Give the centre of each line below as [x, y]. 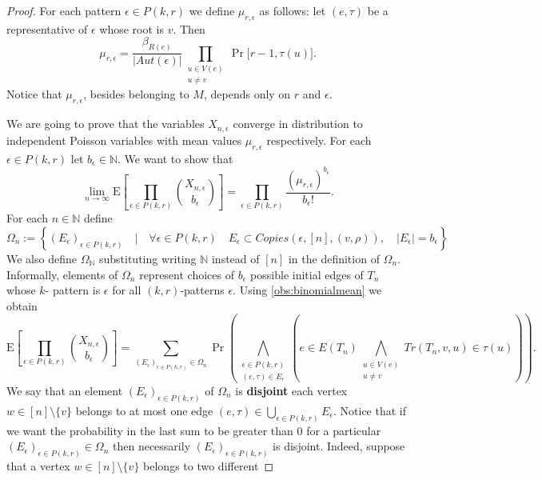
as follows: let [293, 10]
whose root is [132, 28]
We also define [42, 258]
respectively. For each [319, 140]
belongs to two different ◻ [209, 466]
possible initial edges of [307, 274]
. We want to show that [175, 158]
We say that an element [65, 390]
